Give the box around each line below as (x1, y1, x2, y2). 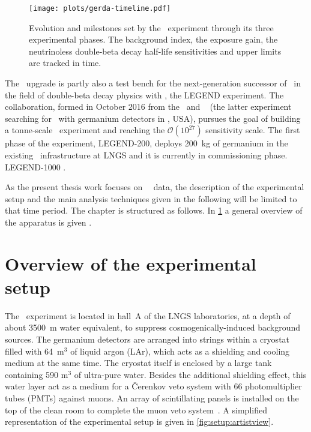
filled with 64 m (5, 344, 64, 357)
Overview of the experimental (5, 251, 256, 275)
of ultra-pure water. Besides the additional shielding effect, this (74, 368, 307, 380)
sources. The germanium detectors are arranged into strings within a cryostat (5, 333, 290, 346)
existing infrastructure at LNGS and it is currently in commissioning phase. (5, 149, 288, 161)
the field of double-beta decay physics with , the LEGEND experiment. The (5, 88, 284, 101)
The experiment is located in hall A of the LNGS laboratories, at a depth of (5, 309, 291, 322)
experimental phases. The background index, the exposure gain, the (29, 33, 278, 46)
